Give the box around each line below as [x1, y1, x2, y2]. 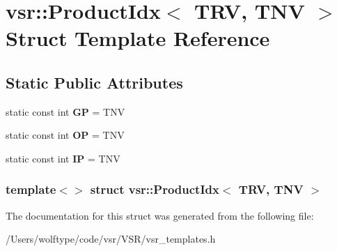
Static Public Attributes [6, 71, 183, 93]
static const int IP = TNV [6, 151, 120, 165]
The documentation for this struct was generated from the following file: [6, 208, 314, 222]
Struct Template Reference [6, 24, 270, 52]
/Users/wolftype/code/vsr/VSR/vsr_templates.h [6, 231, 216, 246]
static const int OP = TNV [6, 128, 125, 142]
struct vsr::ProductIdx [90, 181, 219, 198]
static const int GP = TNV [6, 104, 125, 119]
